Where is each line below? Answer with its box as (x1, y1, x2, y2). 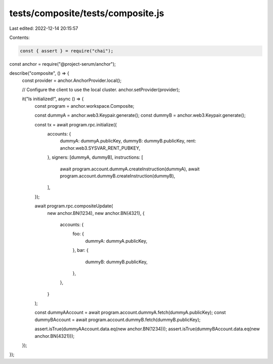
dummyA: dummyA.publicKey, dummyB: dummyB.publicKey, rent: (60, 138, 197, 144)
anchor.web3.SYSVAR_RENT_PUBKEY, (60, 145, 141, 151)
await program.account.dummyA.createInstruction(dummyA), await (60, 166, 200, 172)
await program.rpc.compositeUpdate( (34, 203, 113, 209)
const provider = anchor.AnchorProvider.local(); (22, 77, 122, 83)
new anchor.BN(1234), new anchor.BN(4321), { (47, 210, 145, 216)
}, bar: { (72, 247, 88, 253)
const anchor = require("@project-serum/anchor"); (9, 61, 116, 67)
